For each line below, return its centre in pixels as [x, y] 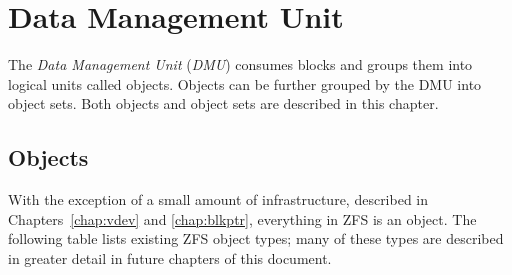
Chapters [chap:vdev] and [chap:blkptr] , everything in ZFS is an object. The [242, 218]
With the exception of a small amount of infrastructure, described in [218, 199]
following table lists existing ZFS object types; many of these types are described [256, 238]
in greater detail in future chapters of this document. [170, 257]
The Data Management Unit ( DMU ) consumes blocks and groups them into [240, 64]
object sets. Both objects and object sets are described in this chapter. [223, 103]
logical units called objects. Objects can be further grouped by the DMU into [245, 83]
